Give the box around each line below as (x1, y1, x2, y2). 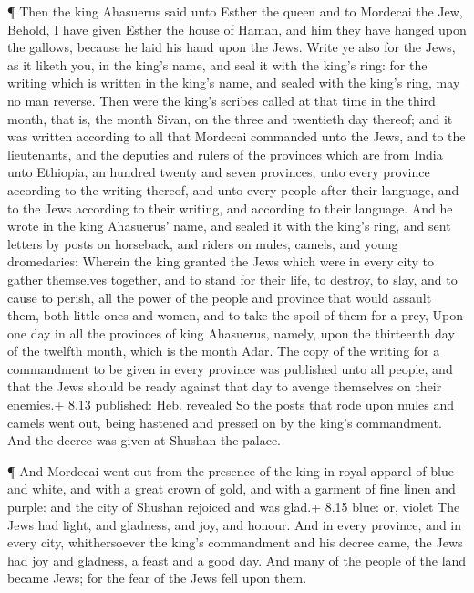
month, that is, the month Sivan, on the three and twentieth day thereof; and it (7, 109, 453, 128)
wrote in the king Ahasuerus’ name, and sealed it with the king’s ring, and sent (7, 216, 451, 235)
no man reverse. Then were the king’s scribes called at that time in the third (7, 90, 436, 109)
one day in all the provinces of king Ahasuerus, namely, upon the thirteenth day (7, 323, 455, 342)
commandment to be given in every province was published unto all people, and (7, 359, 453, 378)
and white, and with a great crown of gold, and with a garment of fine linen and (7, 479, 456, 498)
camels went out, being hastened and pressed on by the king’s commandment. (7, 412, 442, 432)
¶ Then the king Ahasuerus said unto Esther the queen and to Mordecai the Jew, (7, 2, 463, 20)
